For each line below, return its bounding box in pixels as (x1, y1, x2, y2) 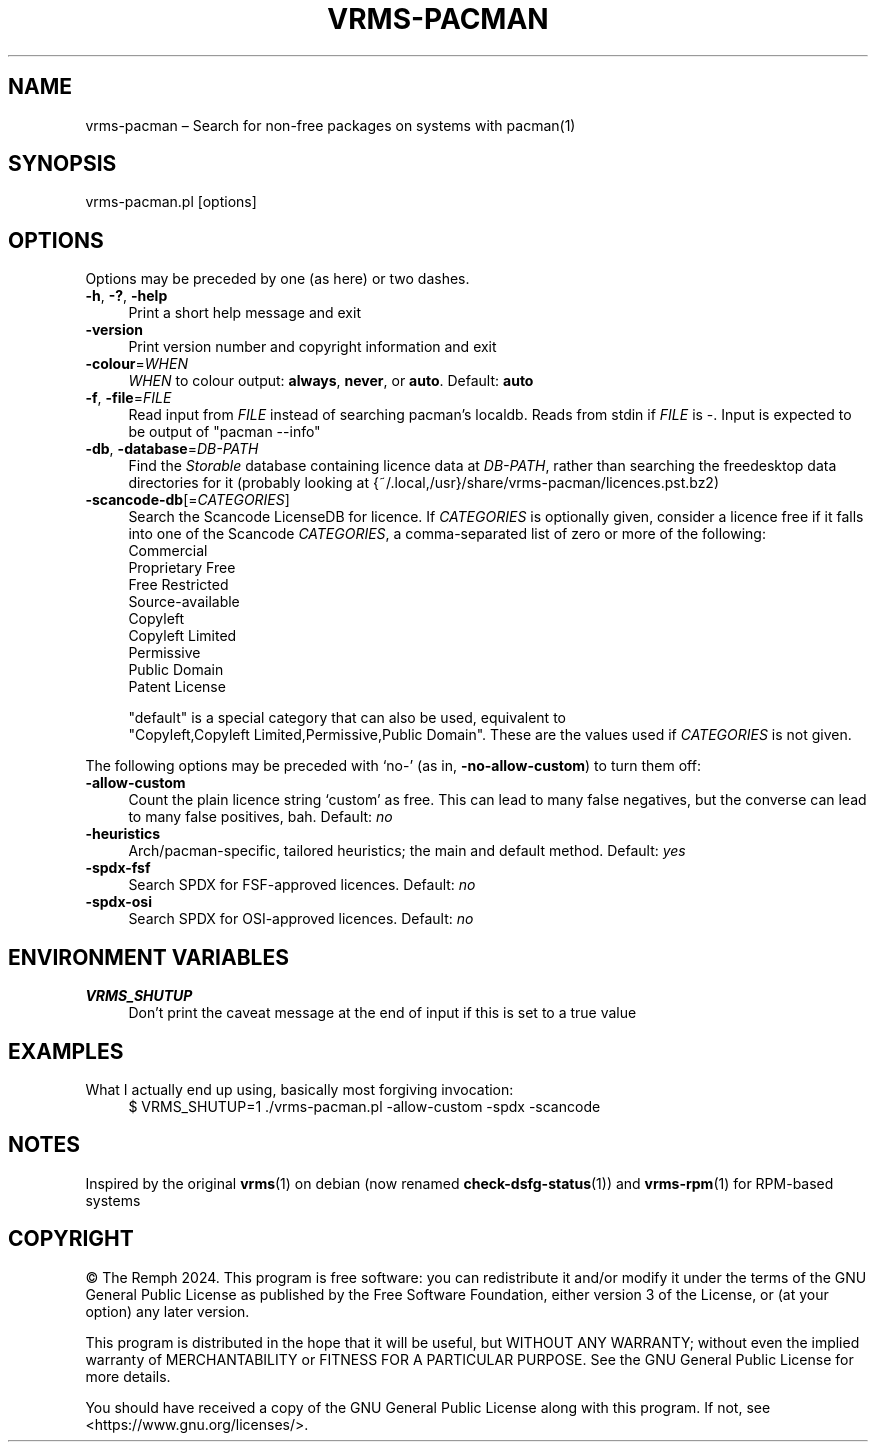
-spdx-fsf (85, 859, 151, 877)
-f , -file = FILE (85, 389, 172, 407)
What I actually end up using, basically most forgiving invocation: (85, 1080, 514, 1098)
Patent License (128, 678, 226, 696)
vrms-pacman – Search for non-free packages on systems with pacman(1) (85, 116, 576, 134)
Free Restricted (128, 576, 229, 594)
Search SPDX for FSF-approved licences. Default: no (128, 876, 476, 894)
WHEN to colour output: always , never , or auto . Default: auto (128, 372, 534, 390)
